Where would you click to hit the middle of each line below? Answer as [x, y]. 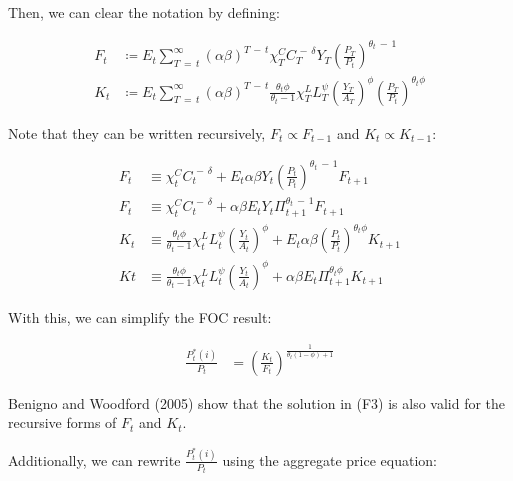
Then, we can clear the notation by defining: [144, 12]
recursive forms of [62, 422]
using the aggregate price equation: [329, 459]
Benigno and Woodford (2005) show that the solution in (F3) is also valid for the [257, 402]
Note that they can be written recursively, [137, 132]
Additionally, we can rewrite [94, 459]
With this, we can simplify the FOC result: [140, 316]
